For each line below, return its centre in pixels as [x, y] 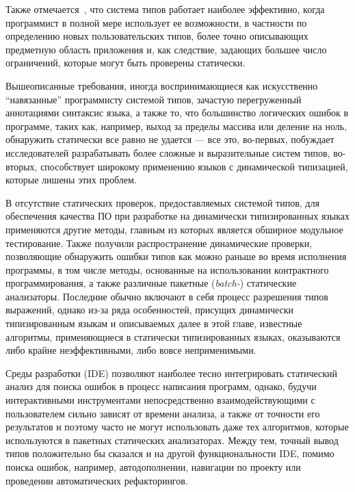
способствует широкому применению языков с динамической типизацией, [194, 166]
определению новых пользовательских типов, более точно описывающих [157, 36]
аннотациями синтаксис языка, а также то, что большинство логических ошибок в [177, 113]
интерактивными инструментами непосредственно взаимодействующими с [160, 400]
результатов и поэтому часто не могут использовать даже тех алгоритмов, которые [177, 427]
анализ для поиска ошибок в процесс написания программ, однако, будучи [161, 386]
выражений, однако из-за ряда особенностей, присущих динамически [150, 310]
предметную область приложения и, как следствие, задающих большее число [166, 49]
